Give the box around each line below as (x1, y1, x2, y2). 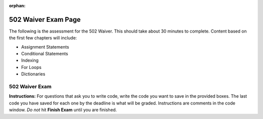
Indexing (21, 57, 39, 63)
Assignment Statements (21, 44, 69, 50)
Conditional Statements (21, 51, 68, 57)
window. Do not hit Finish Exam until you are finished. (9, 107, 117, 113)
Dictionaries (21, 71, 46, 77)
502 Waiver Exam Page (9, 15, 81, 24)
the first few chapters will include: (9, 35, 77, 41)
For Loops (21, 64, 41, 70)
